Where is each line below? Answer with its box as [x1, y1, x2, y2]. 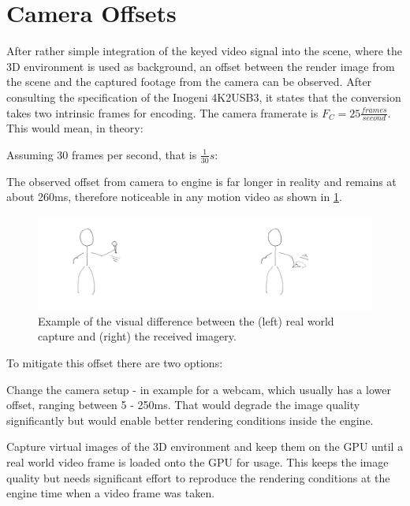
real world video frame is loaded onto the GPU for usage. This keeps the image [6, 453, 389, 470]
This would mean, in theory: [6, 120, 143, 136]
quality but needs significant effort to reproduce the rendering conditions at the [6, 469, 390, 486]
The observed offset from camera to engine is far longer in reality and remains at [6, 173, 397, 189]
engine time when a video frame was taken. [6, 485, 215, 501]
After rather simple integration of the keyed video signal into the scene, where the [6, 43, 403, 59]
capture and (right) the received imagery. [38, 328, 237, 344]
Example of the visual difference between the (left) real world [38, 312, 334, 329]
